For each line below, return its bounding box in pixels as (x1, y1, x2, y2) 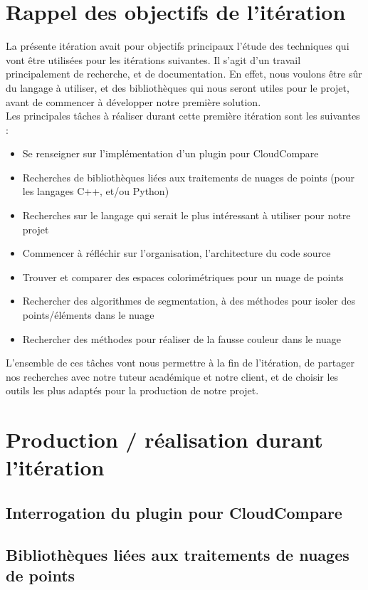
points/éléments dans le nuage (22, 307, 154, 322)
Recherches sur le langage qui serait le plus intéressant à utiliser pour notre (22, 208, 351, 223)
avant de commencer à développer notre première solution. (6, 94, 261, 109)
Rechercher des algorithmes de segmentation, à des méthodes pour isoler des (22, 293, 355, 308)
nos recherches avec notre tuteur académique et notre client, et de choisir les (6, 369, 339, 384)
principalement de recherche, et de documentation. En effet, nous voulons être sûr (6, 66, 362, 81)
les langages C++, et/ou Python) (22, 184, 169, 199)
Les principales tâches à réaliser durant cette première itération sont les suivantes (6, 108, 360, 123)
